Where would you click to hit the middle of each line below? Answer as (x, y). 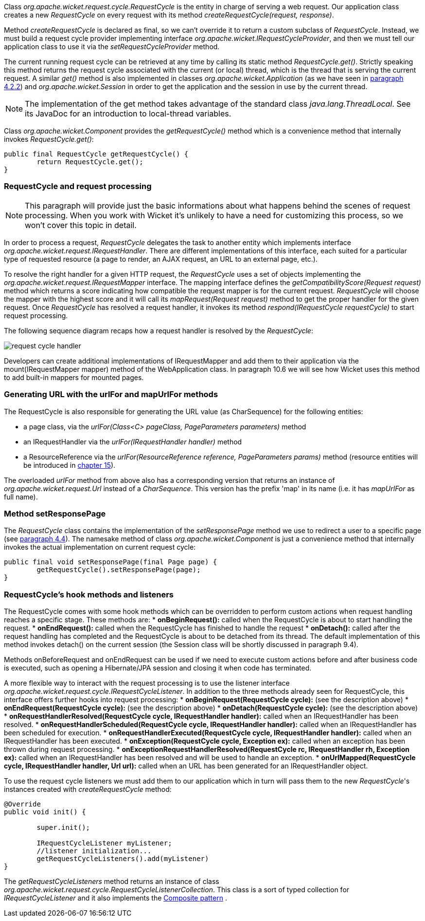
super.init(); (63, 827)
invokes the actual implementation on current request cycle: (100, 547)
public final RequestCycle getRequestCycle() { (96, 154)
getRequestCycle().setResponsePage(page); (119, 570)
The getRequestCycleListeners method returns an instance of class (112, 881)
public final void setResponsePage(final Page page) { (111, 562)
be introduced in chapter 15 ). (70, 465)
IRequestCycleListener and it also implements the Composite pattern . (115, 898)
